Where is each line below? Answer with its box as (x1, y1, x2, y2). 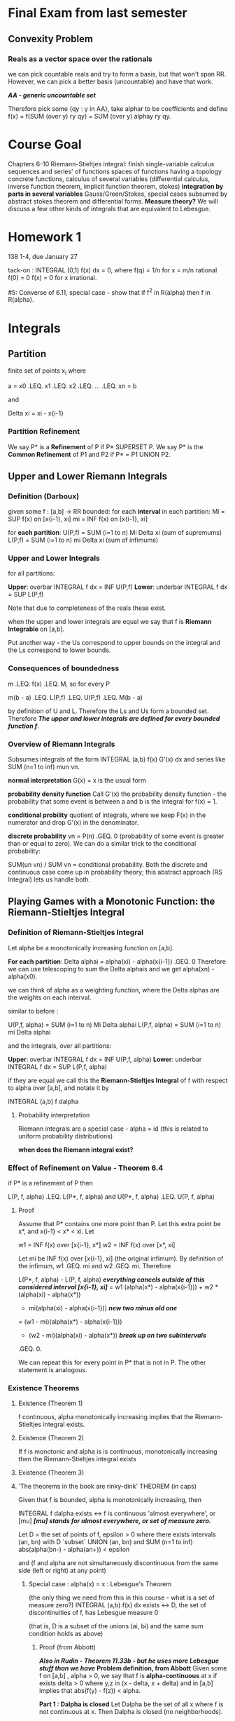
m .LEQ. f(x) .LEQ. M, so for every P (8, 679, 111, 688)
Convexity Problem (8, 33, 94, 45)
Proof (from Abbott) (38, 1643, 97, 1652)
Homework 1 (8, 230, 82, 245)
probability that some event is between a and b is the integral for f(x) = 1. (8, 797, 218, 806)
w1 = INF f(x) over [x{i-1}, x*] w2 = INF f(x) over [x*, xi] (17, 1241, 176, 1249)
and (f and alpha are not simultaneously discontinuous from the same (17, 1559, 219, 1567)
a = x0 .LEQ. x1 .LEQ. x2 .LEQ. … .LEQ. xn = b (8, 382, 137, 390)
